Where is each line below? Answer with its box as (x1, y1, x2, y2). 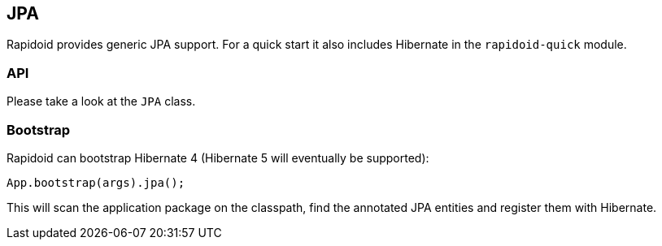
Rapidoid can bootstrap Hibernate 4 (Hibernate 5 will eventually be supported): (7, 150, 429, 165)
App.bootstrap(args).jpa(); (7, 175, 185, 189)
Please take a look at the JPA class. (7, 94, 196, 109)
